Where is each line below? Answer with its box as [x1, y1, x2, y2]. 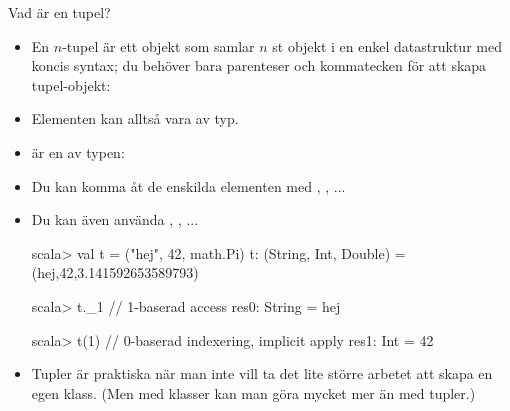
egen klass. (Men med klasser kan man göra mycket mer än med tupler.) [31, 382, 476, 403]
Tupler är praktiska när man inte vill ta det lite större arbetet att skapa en [31, 363, 493, 384]
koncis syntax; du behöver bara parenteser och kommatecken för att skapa [31, 55, 487, 76]
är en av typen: [31, 141, 125, 162]
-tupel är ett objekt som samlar [62, 35, 255, 56]
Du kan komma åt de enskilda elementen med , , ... [31, 175, 346, 196]
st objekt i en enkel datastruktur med [272, 35, 502, 56]
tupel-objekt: [31, 74, 111, 95]
